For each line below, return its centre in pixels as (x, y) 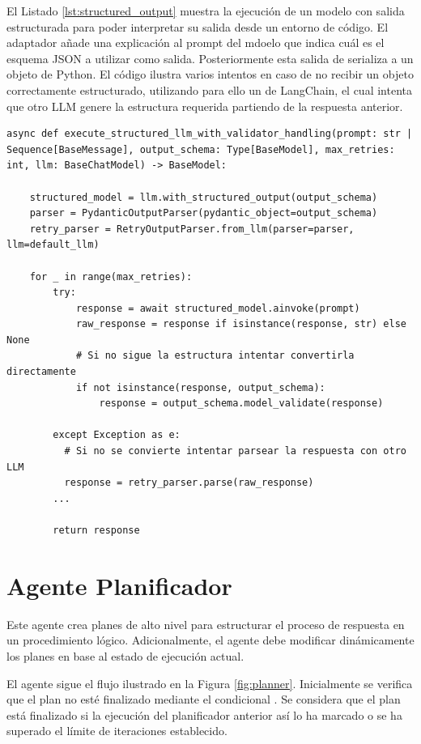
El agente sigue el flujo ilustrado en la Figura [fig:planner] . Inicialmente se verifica (210, 683)
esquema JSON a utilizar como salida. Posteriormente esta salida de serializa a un (210, 58)
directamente (41, 372)
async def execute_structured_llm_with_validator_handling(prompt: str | (210, 134)
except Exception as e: (117, 435)
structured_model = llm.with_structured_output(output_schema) (204, 197)
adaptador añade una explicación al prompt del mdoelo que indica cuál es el (196, 43)
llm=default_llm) (53, 245)
